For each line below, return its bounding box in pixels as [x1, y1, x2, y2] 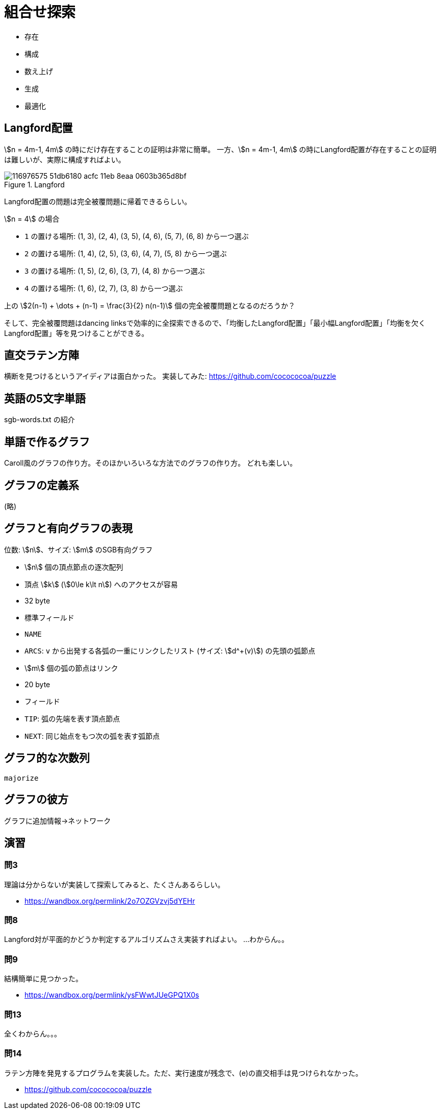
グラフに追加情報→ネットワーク [4, 816, 111, 825]
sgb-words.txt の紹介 [4, 415, 75, 424]
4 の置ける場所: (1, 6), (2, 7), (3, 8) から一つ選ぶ [24, 283, 183, 293]
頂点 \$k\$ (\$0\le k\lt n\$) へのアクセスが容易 [24, 579, 178, 589]
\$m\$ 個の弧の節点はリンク [24, 663, 118, 672]
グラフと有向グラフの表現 [4, 522, 133, 535]
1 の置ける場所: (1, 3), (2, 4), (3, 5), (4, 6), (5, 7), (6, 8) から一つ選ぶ [24, 231, 249, 240]
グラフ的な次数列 [4, 752, 90, 765]
